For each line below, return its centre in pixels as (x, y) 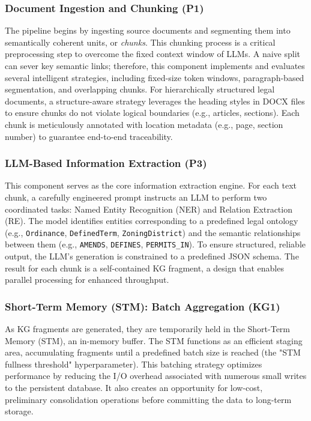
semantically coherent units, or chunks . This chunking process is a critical (140, 42)
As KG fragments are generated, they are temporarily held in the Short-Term (148, 329)
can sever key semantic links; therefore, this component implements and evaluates (155, 65)
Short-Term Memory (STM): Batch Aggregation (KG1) (143, 306)
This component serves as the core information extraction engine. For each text (151, 185)
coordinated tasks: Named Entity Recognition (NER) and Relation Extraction (149, 209)
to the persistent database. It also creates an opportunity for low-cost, (134, 388)
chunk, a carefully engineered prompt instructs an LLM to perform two (136, 197)
